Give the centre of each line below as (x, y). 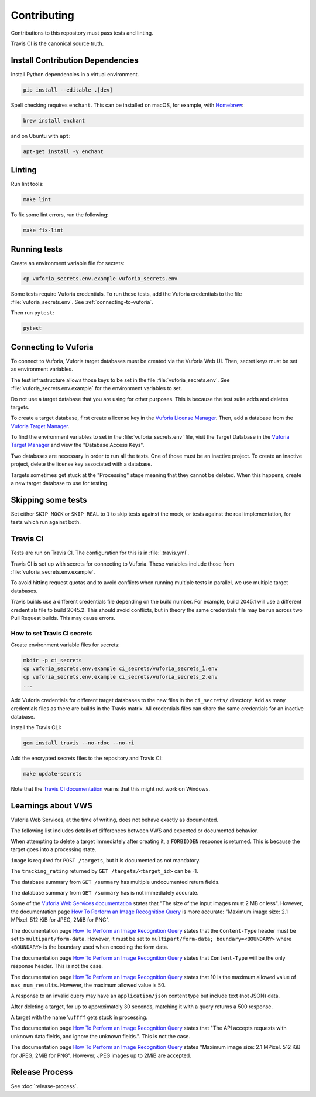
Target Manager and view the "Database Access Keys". (78, 445)
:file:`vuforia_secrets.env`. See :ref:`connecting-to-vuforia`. (82, 302)
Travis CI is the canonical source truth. (57, 43)
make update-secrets (52, 774)
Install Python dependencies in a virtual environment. (75, 74)
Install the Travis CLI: (36, 727)
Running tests (37, 249)
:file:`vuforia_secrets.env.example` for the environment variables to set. (97, 388)
